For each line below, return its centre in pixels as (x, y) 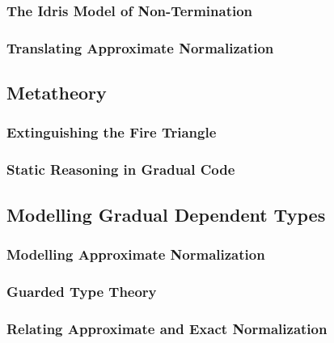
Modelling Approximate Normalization (136, 254)
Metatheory (57, 93)
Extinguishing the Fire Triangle (112, 132)
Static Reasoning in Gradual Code (121, 169)
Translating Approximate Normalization (140, 47)
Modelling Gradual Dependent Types (166, 214)
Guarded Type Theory (82, 291)
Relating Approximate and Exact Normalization (167, 328)
